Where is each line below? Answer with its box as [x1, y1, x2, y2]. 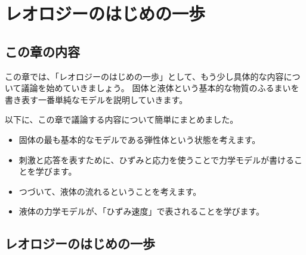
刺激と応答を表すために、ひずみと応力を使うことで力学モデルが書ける [18, 153, 294, 166]
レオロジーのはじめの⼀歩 [5, 234, 155, 253]
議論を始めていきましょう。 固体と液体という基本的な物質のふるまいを [21, 82, 299, 94]
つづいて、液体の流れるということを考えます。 [18, 185, 202, 197]
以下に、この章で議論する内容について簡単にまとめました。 [5, 113, 239, 126]
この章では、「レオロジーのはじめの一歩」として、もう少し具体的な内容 [5, 70, 284, 82]
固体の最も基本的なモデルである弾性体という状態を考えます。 [18, 133, 261, 145]
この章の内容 [5, 42, 80, 60]
